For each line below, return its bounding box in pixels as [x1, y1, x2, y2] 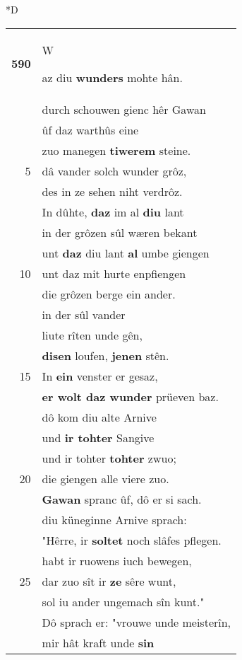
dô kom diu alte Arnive [42, 408, 157, 425]
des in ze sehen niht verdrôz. [42, 183, 183, 199]
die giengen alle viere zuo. [42, 470, 169, 487]
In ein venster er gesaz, [42, 367, 158, 384]
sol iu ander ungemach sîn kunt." [42, 593, 205, 610]
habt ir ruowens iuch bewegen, [42, 552, 192, 569]
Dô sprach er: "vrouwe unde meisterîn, [42, 613, 231, 630]
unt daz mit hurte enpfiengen [42, 265, 186, 282]
